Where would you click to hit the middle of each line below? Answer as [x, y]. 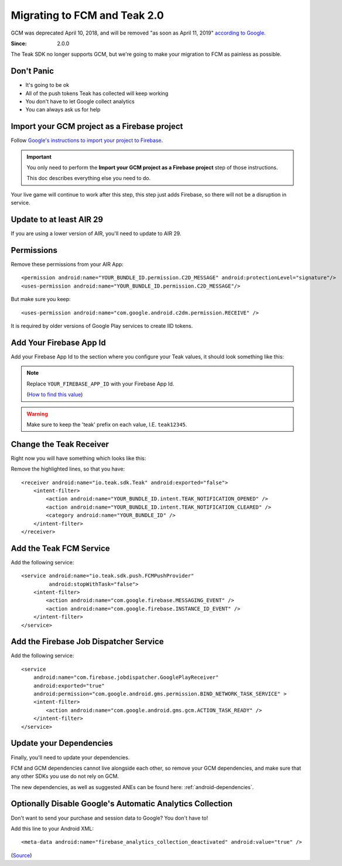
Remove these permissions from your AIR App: [67, 265]
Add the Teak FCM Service [61, 548]
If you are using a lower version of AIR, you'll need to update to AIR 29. [96, 234]
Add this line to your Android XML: [52, 828]
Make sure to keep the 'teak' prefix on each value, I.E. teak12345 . [107, 424]
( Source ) [21, 855]
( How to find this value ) [55, 395]
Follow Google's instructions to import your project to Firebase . [87, 140]
